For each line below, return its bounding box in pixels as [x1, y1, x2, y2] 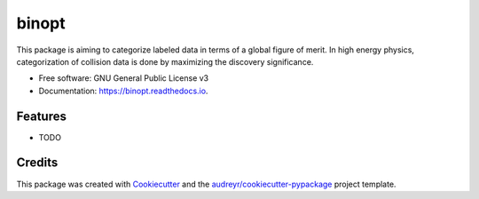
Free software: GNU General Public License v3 [38, 73, 209, 84]
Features [16, 108, 67, 123]
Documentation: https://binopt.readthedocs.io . [38, 85, 208, 96]
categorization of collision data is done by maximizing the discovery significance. [16, 56, 314, 67]
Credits [16, 155, 59, 171]
